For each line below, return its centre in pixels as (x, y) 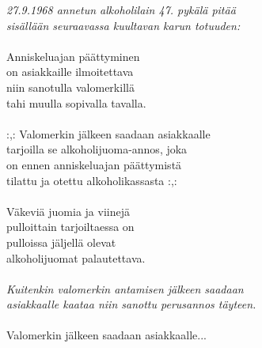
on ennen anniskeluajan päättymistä (94, 164)
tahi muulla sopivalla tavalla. (76, 102)
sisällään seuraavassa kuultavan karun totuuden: (123, 25)
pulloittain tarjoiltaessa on (70, 227)
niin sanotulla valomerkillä (70, 87)
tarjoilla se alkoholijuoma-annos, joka (97, 149)
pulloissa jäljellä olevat (61, 242)
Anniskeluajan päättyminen (73, 56)
